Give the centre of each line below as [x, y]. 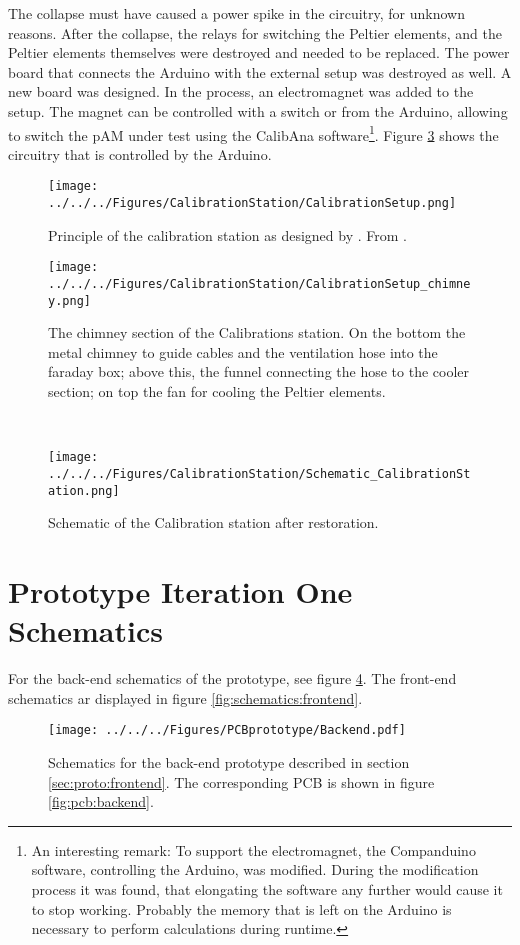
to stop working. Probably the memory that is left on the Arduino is [241, 908]
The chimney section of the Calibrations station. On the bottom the [257, 332]
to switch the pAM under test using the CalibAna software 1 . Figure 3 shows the [253, 133]
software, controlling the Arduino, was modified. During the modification [255, 869]
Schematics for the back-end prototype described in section [229, 761]
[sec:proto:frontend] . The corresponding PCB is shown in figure [241, 781]
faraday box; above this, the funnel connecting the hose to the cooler [259, 371]
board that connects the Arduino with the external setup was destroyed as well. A [260, 71]
